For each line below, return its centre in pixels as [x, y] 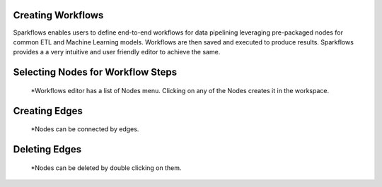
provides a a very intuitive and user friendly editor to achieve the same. [117, 52]
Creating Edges [48, 110]
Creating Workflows [58, 15]
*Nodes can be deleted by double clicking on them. [106, 168]
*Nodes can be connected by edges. [85, 129]
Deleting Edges [47, 149]
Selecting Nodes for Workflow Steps [95, 72]
